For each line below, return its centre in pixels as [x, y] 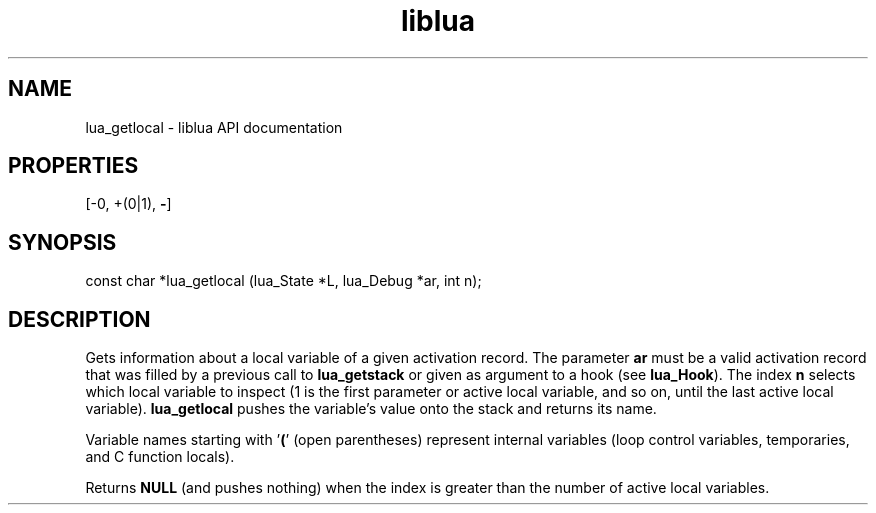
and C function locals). [160, 457]
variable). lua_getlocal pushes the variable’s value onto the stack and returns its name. [371, 409]
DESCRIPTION [79, 319]
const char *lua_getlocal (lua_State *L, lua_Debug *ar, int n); [283, 281]
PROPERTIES [73, 166]
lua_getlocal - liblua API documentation [214, 127]
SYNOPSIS [62, 242]
